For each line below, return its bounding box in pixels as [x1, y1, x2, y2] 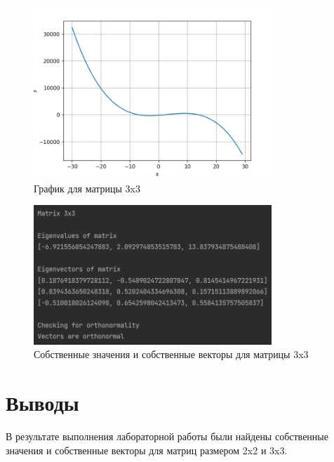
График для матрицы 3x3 [34, 180, 141, 195]
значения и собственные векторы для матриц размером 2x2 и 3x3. [6, 442, 288, 457]
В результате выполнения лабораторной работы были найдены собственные [6, 429, 328, 444]
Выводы [6, 388, 79, 417]
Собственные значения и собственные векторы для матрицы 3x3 [34, 347, 309, 362]
